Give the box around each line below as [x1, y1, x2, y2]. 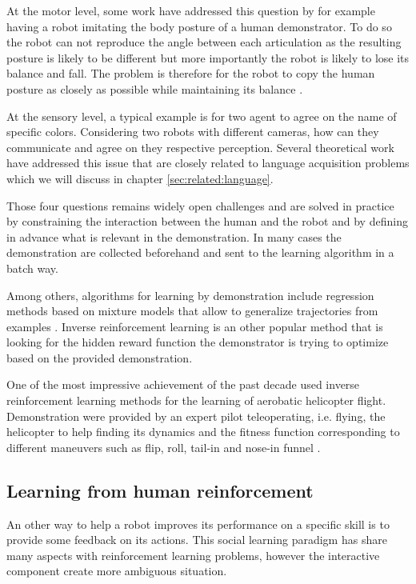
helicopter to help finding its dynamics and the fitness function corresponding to [6, 423, 400, 440]
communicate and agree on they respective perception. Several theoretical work [6, 138, 394, 155]
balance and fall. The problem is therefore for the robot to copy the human [6, 65, 375, 82]
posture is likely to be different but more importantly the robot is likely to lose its [6, 49, 410, 66]
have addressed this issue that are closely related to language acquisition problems [6, 154, 410, 171]
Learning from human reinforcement [6, 478, 314, 502]
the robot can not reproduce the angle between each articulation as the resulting [6, 34, 402, 50]
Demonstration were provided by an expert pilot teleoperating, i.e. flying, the [6, 407, 386, 424]
